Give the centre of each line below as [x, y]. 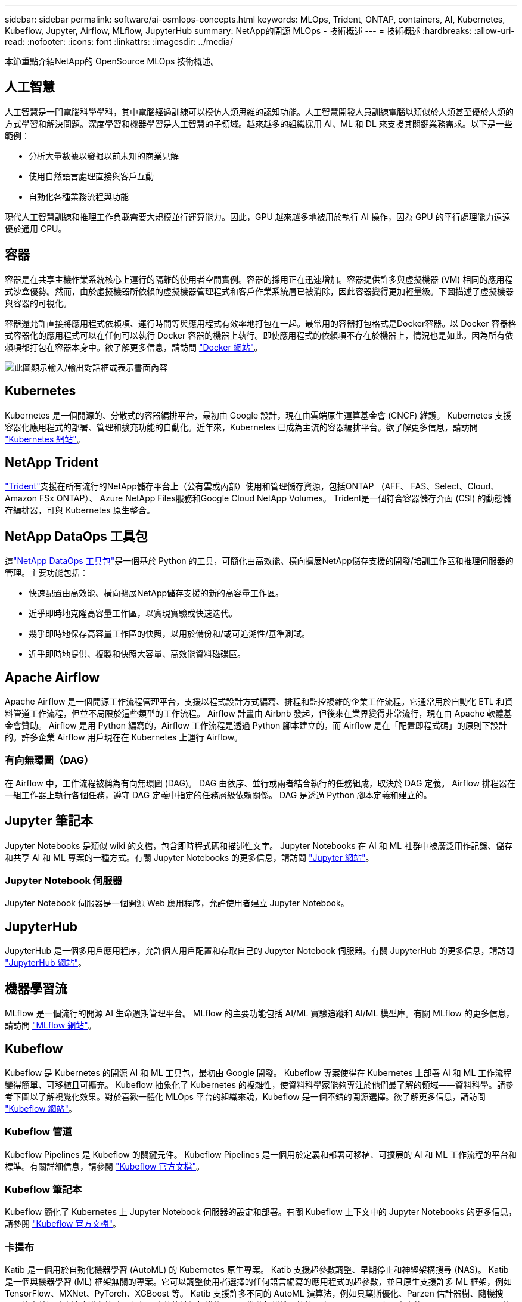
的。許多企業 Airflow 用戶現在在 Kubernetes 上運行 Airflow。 [124, 737]
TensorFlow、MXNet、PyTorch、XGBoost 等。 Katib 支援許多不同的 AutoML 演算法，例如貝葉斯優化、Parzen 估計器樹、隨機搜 [254, 1294]
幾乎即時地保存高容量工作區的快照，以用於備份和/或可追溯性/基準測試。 [170, 634]
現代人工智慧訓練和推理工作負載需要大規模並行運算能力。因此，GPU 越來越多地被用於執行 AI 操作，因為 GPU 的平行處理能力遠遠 [258, 216]
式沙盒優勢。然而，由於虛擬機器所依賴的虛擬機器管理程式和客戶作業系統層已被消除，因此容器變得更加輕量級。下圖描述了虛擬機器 [259, 291]
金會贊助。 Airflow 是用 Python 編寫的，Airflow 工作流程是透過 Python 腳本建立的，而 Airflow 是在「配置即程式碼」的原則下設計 [256, 726]
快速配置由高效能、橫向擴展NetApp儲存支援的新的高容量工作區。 [156, 593]
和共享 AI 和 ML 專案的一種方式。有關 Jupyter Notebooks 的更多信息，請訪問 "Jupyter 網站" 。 [189, 857]
